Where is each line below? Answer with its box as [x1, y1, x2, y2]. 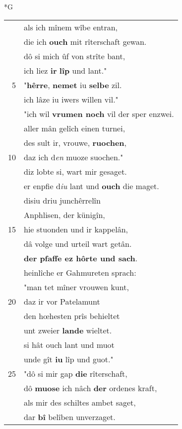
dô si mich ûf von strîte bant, [24, 50, 125, 62]
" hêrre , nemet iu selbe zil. [24, 79, 122, 91]
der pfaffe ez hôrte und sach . [24, 252, 138, 264]
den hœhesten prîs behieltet [24, 310, 120, 322]
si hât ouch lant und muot [24, 338, 115, 350]
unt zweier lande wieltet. [24, 324, 112, 336]
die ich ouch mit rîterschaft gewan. [24, 35, 147, 47]
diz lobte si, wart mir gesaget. [24, 165, 127, 177]
